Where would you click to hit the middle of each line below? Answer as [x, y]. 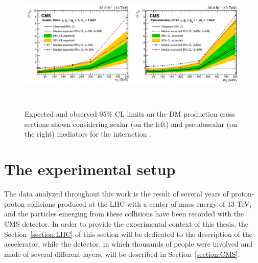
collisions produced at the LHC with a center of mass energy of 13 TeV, [139, 203]
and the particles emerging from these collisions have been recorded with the [124, 214]
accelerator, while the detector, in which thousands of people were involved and [128, 244]
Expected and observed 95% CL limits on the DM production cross [130, 114]
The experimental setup [90, 169]
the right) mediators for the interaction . [88, 134]
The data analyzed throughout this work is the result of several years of [116, 194]
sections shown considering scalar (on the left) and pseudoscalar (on [131, 124]
